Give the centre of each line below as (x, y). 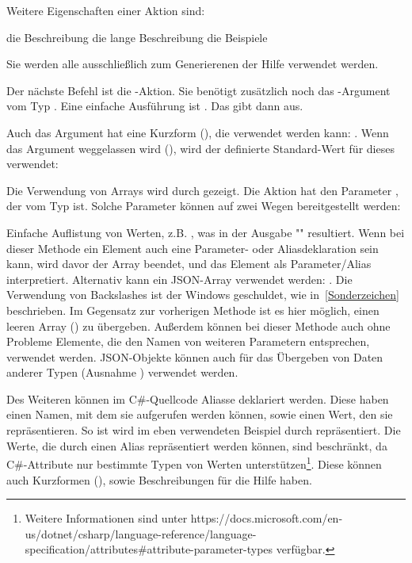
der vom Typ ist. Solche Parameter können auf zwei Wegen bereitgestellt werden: (204, 206)
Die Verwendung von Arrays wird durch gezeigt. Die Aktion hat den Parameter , (202, 190)
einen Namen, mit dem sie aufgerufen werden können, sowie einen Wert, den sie (200, 414)
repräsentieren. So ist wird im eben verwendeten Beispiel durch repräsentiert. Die (204, 430)
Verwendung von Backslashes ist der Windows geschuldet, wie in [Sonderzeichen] (203, 295)
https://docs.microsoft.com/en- (267, 518)
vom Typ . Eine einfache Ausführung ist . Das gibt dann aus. (155, 106)
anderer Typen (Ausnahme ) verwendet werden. (122, 372)
